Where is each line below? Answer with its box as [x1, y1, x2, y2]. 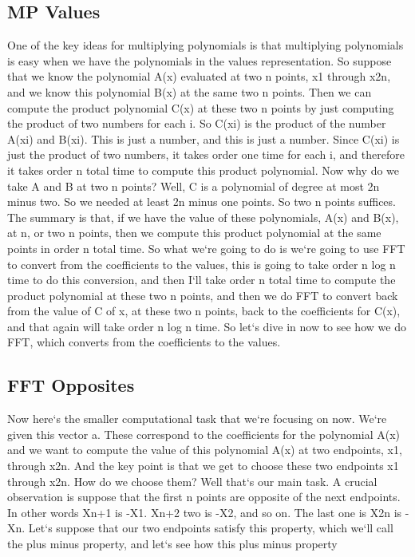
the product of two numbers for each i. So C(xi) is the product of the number [7, 115, 386, 132]
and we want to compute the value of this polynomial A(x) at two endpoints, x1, [7, 441, 402, 458]
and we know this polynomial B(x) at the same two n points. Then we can [7, 83, 372, 100]
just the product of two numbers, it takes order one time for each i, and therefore [7, 146, 405, 163]
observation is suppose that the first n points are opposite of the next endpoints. [7, 488, 401, 505]
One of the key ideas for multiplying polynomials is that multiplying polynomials [7, 37, 404, 53]
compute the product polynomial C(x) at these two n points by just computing [7, 99, 394, 116]
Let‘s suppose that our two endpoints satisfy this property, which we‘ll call [28, 519, 393, 536]
